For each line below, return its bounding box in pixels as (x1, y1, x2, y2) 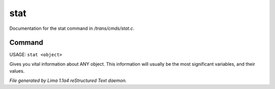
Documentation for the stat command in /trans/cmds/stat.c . (9, 25, 134, 31)
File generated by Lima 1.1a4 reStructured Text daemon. (9, 77, 127, 83)
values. (9, 68, 25, 74)
